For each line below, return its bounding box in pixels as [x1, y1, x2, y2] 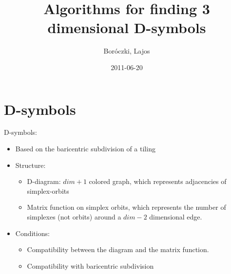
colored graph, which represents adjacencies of [89, 176, 227, 186]
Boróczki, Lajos [103, 46, 150, 56]
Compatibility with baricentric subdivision [27, 260, 154, 271]
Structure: [15, 160, 46, 170]
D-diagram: [27, 176, 61, 186]
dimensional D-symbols [47, 18, 206, 37]
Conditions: [15, 228, 50, 238]
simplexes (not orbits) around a [27, 212, 121, 221]
